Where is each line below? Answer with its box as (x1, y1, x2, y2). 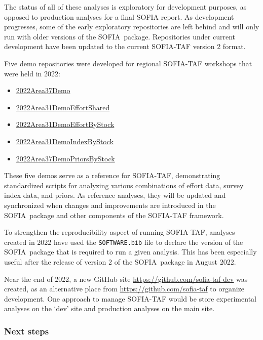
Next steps (4, 324, 49, 337)
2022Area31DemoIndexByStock (16, 136, 114, 146)
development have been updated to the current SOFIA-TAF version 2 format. (4, 41, 246, 52)
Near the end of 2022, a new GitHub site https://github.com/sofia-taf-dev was (4, 273, 248, 284)
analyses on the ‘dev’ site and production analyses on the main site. (4, 303, 215, 314)
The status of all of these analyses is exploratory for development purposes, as (4, 2, 247, 12)
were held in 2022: (4, 68, 60, 78)
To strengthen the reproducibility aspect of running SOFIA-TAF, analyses (4, 227, 235, 237)
